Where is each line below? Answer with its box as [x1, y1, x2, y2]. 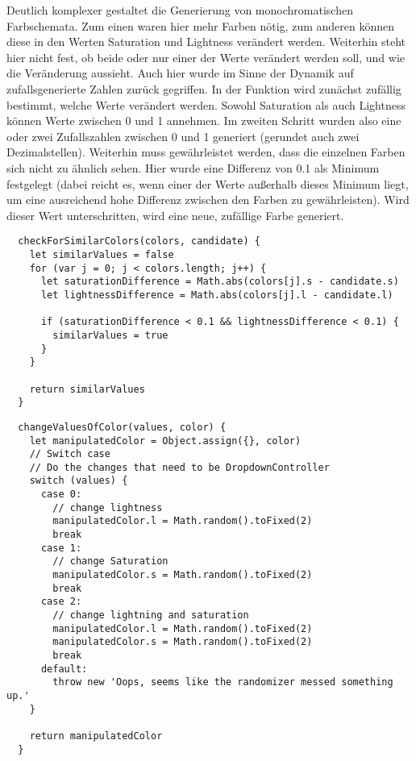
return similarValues [29, 383, 145, 395]
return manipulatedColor [29, 730, 163, 742]
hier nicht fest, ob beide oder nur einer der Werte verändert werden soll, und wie [6, 48, 406, 65]
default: [40, 663, 88, 675]
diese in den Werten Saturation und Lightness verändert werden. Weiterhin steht [6, 33, 406, 50]
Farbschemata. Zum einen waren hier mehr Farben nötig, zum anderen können [6, 17, 394, 34]
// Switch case [29, 448, 110, 460]
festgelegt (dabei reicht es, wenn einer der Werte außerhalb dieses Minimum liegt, [6, 175, 409, 192]
